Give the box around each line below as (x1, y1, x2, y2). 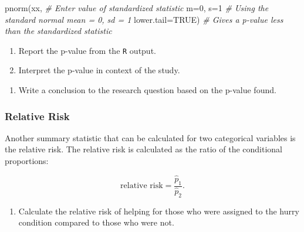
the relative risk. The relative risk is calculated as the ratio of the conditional (5, 143, 282, 155)
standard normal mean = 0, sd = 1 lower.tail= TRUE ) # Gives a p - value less (5, 13, 283, 25)
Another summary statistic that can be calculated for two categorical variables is (5, 131, 296, 144)
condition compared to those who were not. (18, 216, 174, 228)
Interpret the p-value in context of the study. (18, 64, 180, 76)
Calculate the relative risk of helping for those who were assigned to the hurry (18, 204, 299, 217)
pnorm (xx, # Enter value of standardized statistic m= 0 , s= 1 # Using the (5, 2, 269, 13)
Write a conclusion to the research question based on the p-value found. (18, 84, 276, 96)
